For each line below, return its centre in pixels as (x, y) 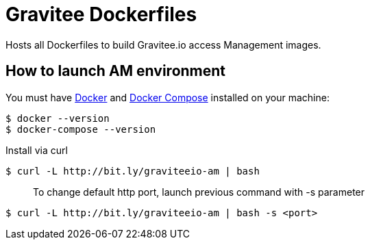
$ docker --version (58, 118)
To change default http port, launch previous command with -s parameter (199, 192)
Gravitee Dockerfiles (101, 14)
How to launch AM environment (116, 71)
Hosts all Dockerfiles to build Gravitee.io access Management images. (163, 44)
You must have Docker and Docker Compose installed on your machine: (168, 97)
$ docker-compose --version (81, 129)
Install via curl (37, 150)
